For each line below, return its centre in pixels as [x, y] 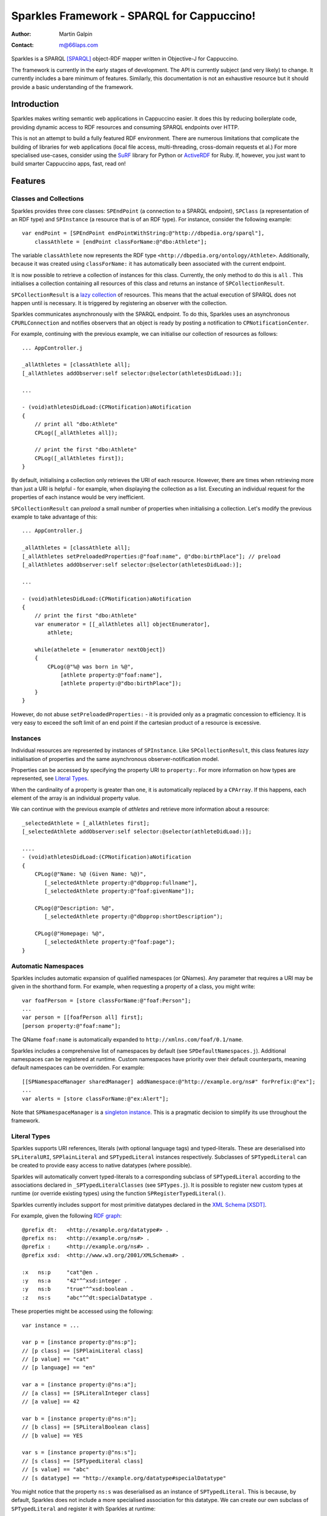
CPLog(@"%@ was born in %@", [91, 666]
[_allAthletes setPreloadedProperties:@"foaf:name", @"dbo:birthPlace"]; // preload [151, 556]
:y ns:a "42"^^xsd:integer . [75, 1280]
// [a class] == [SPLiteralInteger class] [86, 1393]
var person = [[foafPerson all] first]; [83, 1018]
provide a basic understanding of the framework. [72, 87]
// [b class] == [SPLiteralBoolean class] [86, 1427]
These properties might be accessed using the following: [82, 1311]
